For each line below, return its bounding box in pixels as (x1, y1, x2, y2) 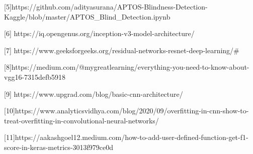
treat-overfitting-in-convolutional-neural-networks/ (4, 115, 159, 125)
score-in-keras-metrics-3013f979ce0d (4, 141, 113, 152)
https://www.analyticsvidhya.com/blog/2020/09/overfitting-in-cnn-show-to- (15, 105, 249, 116)
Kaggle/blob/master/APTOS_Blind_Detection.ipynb (4, 11, 171, 22)
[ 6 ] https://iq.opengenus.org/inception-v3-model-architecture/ (4, 28, 195, 39)
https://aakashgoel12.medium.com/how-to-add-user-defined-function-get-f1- (15, 132, 248, 142)
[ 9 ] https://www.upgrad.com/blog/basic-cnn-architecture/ (4, 88, 183, 99)
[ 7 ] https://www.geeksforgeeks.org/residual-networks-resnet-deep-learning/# (4, 45, 239, 55)
